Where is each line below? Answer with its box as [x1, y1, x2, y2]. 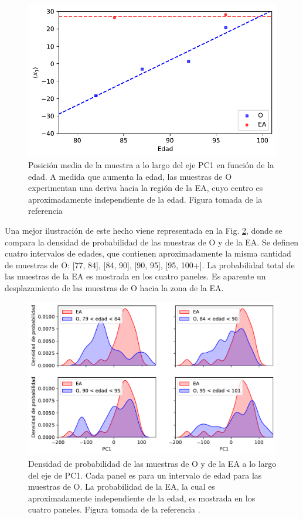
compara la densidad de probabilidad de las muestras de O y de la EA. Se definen [5, 235, 299, 248]
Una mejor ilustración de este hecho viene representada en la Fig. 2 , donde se [5, 224, 282, 237]
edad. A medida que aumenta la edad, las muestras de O [28, 170, 232, 182]
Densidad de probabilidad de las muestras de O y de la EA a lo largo [28, 457, 277, 469]
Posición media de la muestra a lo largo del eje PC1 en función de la [28, 159, 274, 171]
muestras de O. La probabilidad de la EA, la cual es [28, 480, 215, 493]
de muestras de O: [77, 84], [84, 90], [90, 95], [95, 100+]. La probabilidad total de [5, 258, 295, 271]
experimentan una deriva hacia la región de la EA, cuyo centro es [28, 182, 263, 194]
